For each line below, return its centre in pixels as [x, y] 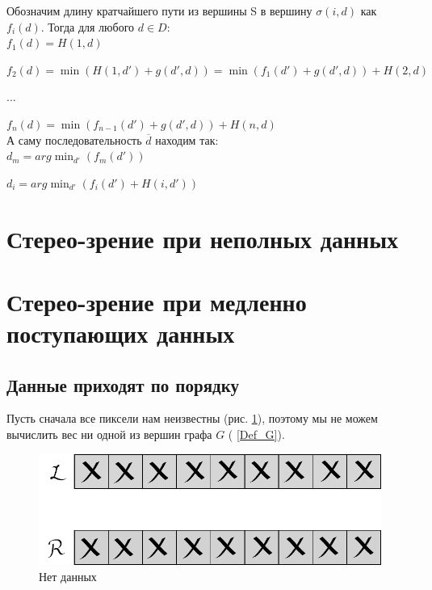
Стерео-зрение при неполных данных [203, 238]
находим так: [187, 139]
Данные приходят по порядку [123, 384]
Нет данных [68, 576]
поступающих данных [121, 333]
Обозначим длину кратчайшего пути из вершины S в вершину [159, 11]
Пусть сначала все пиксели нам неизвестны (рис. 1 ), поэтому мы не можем [192, 418]
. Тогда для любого [88, 26]
